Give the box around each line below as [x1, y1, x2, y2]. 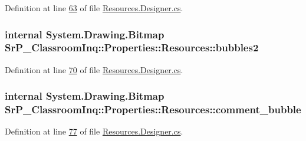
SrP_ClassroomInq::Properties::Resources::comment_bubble [5, 102, 301, 117]
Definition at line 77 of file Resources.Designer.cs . [5, 125, 183, 137]
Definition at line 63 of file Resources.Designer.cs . [5, 2, 183, 14]
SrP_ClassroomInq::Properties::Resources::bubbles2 [5, 40, 259, 55]
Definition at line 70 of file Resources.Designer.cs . [5, 63, 183, 76]
